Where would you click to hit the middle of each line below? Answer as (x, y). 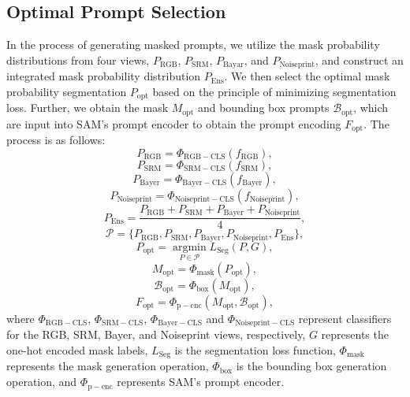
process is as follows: (56, 140)
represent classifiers (345, 318)
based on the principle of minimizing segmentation (274, 91)
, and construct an (359, 59)
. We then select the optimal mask (307, 76)
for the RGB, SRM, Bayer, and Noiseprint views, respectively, (156, 334)
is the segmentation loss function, (255, 350)
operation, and (42, 382)
